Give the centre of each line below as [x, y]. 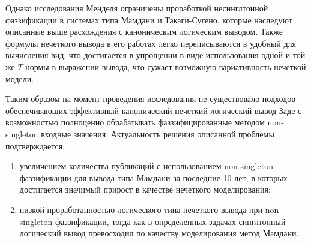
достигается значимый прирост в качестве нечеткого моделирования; [145, 189]
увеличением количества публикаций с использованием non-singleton [146, 166]
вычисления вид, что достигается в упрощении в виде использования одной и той [155, 55]
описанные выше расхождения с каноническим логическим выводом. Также [144, 31]
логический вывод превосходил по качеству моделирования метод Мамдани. [159, 233]
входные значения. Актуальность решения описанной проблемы [158, 133]
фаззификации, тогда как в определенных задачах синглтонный [170, 221]
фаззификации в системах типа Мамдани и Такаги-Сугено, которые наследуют [149, 19]
